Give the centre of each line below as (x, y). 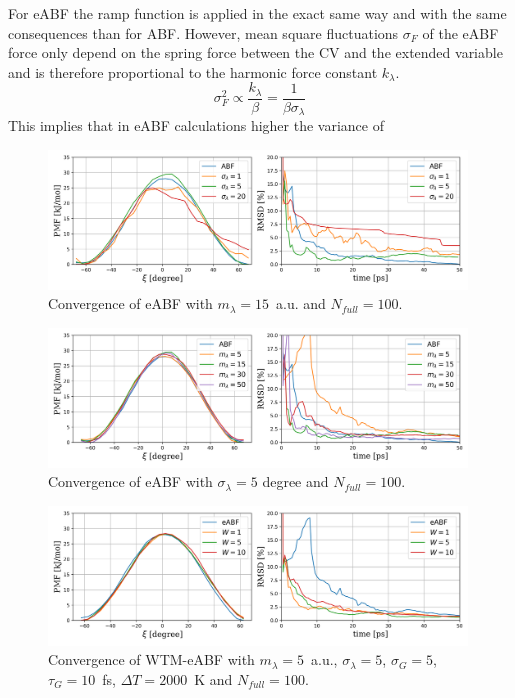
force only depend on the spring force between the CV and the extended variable (255, 52)
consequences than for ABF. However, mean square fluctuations (203, 32)
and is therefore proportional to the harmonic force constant (193, 71)
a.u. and (301, 303)
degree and (295, 481)
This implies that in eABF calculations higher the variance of (196, 125)
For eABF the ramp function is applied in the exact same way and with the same (257, 13)
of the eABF (460, 32)
